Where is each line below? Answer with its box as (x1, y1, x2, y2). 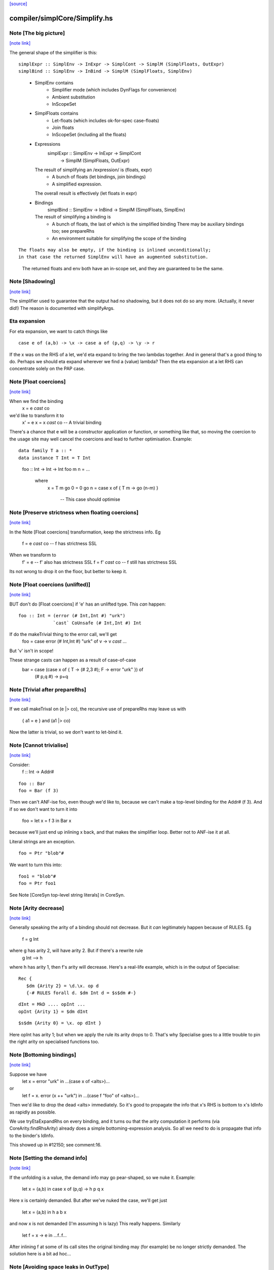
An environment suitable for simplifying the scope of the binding (52, 235, 186, 241)
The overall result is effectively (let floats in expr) (35, 190, 137, 197)
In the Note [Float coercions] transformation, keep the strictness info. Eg (9, 529, 161, 535)
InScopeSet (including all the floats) (52, 132, 127, 138)
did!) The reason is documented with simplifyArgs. (9, 305, 115, 311)
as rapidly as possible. (9, 1109, 56, 1115)
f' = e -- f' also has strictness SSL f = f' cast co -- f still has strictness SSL (22, 559, 177, 565)
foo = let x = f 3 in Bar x (22, 818, 72, 824)
